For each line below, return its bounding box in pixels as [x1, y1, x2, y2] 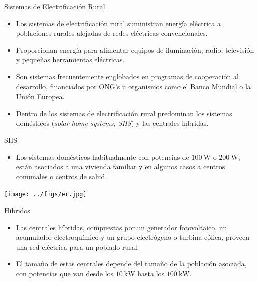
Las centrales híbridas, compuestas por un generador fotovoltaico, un [16, 222, 227, 232]
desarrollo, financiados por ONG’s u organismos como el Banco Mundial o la [16, 81, 251, 91]
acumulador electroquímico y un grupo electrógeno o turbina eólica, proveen [16, 232, 249, 242]
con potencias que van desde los [16, 268, 114, 278]
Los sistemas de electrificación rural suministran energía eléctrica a [16, 18, 221, 28]
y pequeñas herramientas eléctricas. [16, 54, 125, 65]
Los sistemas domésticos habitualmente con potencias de [16, 151, 189, 162]
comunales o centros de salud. [16, 171, 107, 181]
